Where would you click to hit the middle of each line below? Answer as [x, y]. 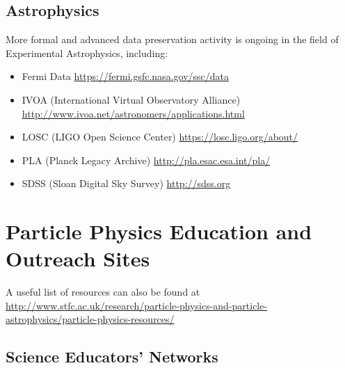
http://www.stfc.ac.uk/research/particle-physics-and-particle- [137, 305]
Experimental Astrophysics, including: [87, 53]
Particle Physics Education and [159, 231]
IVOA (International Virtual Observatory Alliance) [131, 99]
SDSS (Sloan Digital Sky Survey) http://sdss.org [126, 183]
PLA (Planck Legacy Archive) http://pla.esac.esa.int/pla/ [146, 160]
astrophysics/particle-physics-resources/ [90, 319]
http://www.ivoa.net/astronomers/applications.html [133, 113]
